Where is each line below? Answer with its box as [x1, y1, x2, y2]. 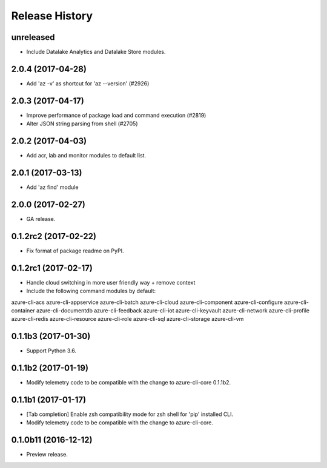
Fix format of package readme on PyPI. [26, 247, 124, 254]
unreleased [11, 32, 55, 42]
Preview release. [26, 451, 68, 458]
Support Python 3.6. [26, 347, 77, 354]
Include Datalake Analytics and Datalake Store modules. [26, 48, 166, 56]
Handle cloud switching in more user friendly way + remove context [26, 278, 196, 286]
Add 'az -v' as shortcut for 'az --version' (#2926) [26, 79, 150, 87]
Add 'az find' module [26, 183, 79, 191]
